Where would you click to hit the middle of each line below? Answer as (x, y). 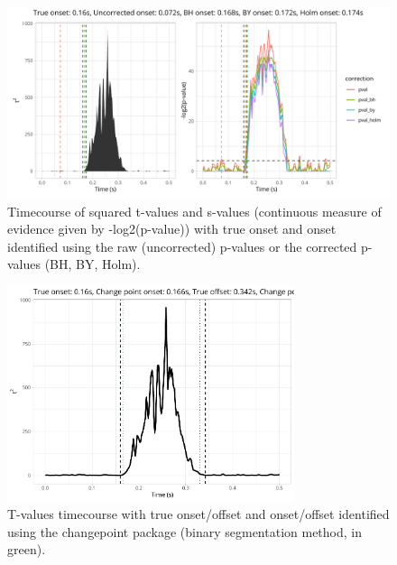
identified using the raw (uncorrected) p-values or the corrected (182, 246)
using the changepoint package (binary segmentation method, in (185, 531)
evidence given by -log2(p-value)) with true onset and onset (172, 229)
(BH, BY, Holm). (92, 264)
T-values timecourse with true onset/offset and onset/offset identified (198, 514)
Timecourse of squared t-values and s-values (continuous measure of (194, 211)
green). (27, 549)
